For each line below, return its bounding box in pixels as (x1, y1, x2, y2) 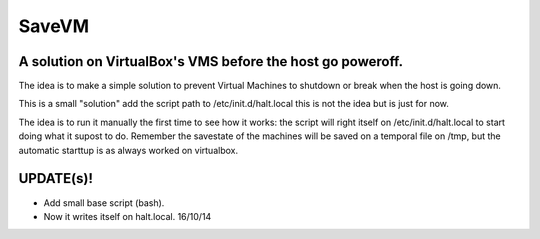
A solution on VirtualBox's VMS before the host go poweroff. (18, 53, 404, 70)
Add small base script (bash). (43, 196, 165, 209)
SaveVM (18, 15, 90, 37)
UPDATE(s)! (18, 170, 94, 187)
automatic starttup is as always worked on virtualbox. (18, 144, 239, 156)
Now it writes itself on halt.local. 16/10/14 (43, 210, 212, 222)
